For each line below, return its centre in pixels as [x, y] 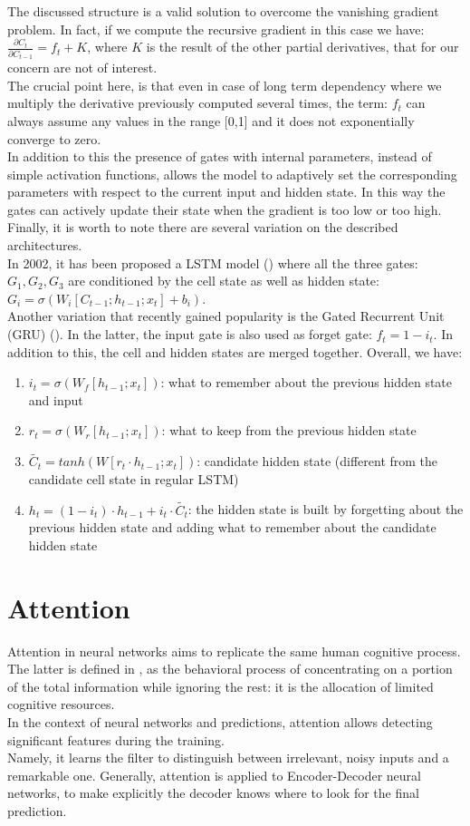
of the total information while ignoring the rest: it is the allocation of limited [221, 686]
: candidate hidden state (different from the [317, 461]
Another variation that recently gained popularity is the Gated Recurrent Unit [226, 316]
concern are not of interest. [82, 68]
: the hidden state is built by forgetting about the [326, 509]
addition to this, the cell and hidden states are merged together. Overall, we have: [235, 351]
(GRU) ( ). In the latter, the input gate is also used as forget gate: [190, 334]
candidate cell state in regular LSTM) [134, 478]
